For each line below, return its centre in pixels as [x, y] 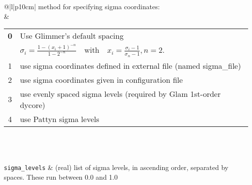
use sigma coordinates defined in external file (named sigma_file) [131, 65]
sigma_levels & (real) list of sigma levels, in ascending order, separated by [116, 167]
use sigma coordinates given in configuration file [102, 79]
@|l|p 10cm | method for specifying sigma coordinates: [82, 6]
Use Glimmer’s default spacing [72, 36]
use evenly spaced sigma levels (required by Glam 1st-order [120, 93]
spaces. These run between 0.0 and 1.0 [61, 177]
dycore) [33, 105]
